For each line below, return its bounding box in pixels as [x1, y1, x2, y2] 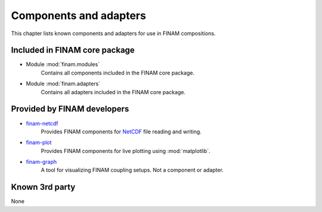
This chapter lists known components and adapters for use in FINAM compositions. [11, 30, 216, 37]
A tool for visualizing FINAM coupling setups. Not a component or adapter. [41, 167, 224, 174]
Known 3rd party [11, 182, 76, 192]
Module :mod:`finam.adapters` [26, 80, 101, 88]
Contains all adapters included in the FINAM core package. [41, 88, 186, 95]
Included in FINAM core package [11, 45, 135, 55]
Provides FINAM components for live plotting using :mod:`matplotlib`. [41, 147, 211, 154]
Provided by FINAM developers [11, 104, 129, 114]
